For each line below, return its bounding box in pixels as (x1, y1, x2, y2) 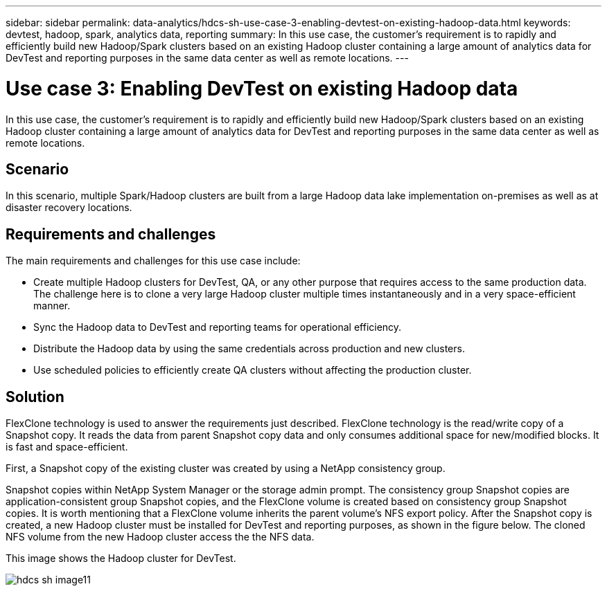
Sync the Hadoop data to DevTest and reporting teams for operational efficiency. (33, 321, 402, 334)
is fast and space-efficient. (6, 441, 128, 453)
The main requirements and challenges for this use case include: (6, 255, 301, 267)
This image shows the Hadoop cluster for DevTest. (6, 552, 236, 565)
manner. (33, 300, 71, 312)
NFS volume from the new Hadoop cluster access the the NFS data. (6, 531, 315, 543)
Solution (6, 388, 64, 406)
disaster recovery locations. (6, 201, 132, 214)
